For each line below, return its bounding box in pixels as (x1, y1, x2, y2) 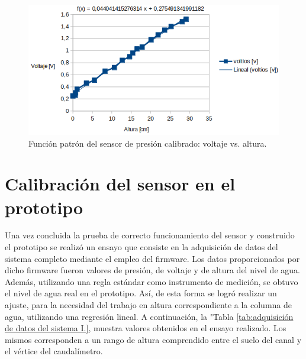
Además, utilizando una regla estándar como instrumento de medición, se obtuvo (5, 275, 298, 287)
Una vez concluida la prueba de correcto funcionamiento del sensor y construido (5, 229, 295, 241)
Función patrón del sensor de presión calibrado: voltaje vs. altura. (28, 137, 267, 149)
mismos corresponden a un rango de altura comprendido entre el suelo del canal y (5, 333, 302, 345)
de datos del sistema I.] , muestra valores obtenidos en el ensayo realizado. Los (5, 322, 286, 334)
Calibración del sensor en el (5, 172, 236, 196)
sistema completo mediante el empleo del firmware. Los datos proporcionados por (5, 252, 300, 264)
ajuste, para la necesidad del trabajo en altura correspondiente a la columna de (5, 299, 292, 311)
